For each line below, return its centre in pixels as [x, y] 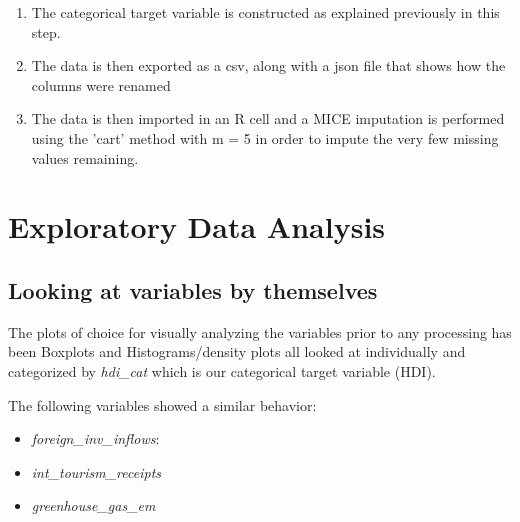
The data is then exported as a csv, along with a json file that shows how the [268, 65]
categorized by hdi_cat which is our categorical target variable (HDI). [222, 370]
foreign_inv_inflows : [95, 438]
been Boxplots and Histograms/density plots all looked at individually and [237, 351]
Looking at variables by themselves [193, 289]
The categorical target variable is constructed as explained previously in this [265, 12]
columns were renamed [101, 84]
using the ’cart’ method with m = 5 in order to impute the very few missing [265, 137]
